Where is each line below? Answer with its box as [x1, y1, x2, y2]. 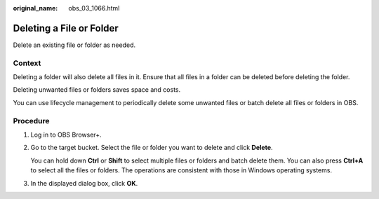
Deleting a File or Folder [13, 22, 119, 34]
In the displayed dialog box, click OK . [30, 179, 138, 187]
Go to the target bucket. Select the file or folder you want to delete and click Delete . [30, 144, 273, 152]
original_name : [13, 4, 58, 12]
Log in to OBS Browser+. [30, 130, 102, 139]
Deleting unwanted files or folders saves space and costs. [13, 85, 181, 94]
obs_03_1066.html [68, 4, 120, 12]
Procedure [13, 116, 50, 125]
